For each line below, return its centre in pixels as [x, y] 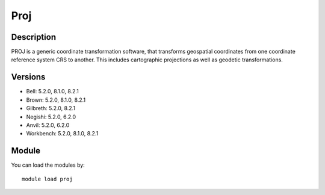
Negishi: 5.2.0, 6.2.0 [51, 117]
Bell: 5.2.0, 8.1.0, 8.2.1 [53, 91]
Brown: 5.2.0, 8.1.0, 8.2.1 [56, 100]
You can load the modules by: [48, 165]
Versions [28, 77]
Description [34, 37]
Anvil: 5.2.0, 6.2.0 [48, 125]
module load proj [47, 179]
